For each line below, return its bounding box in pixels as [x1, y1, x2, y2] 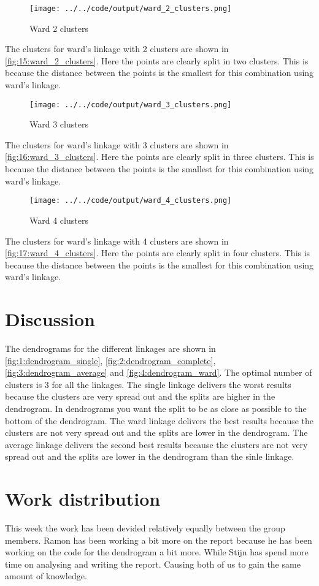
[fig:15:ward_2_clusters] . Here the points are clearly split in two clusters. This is [5, 54, 309, 67]
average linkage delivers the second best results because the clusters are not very [5, 438, 308, 451]
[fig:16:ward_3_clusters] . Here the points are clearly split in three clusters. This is [5, 150, 314, 163]
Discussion [5, 306, 95, 332]
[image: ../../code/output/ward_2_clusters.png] [29, 4, 232, 13]
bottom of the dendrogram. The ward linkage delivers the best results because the [5, 414, 314, 427]
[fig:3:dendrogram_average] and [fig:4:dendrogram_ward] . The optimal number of [5, 366, 312, 379]
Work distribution [5, 486, 161, 511]
